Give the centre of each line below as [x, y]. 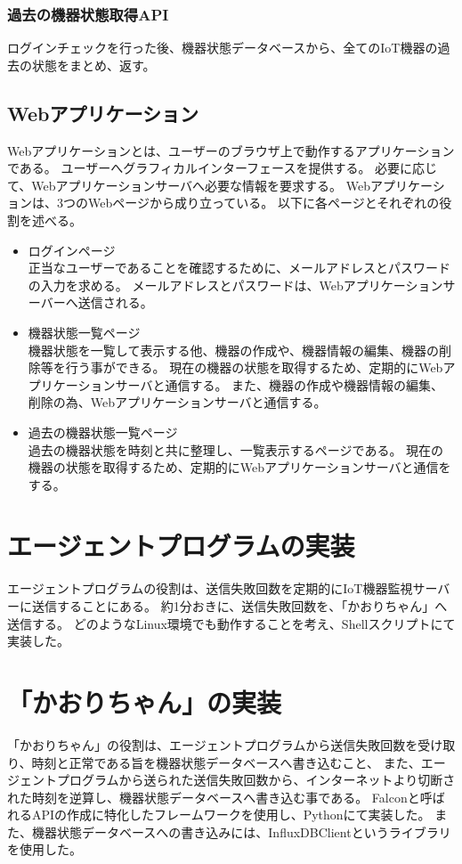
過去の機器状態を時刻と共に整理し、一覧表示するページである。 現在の [236, 449]
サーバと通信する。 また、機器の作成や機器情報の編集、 [280, 384]
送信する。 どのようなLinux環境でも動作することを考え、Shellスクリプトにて [231, 623]
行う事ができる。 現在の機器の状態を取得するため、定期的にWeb [254, 367]
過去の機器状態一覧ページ [103, 432]
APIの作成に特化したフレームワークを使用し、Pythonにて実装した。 [231, 815]
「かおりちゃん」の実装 [145, 701]
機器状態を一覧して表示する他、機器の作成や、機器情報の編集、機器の [233, 350]
